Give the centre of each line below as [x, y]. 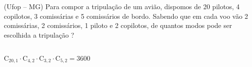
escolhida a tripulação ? [39, 34]
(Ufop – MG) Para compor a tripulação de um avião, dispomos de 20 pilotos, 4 [122, 6]
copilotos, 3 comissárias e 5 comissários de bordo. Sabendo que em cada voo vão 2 [126, 16]
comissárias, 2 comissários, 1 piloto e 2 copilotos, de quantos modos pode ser [118, 25]
